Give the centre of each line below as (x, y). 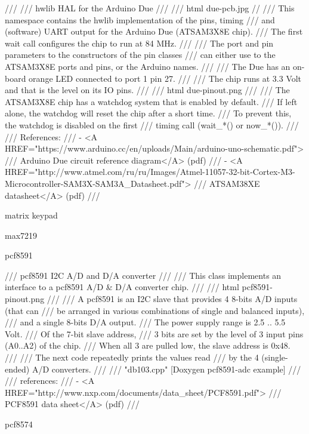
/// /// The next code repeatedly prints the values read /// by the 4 (132, 357)
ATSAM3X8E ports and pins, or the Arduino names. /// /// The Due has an (148, 66)
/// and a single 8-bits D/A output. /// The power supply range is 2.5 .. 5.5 (145, 322)
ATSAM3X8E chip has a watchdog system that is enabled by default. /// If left (151, 101)
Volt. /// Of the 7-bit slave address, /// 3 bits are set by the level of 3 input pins (154, 333)
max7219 (21, 235)
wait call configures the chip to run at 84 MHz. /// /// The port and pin (139, 43)
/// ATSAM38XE (227, 183)
